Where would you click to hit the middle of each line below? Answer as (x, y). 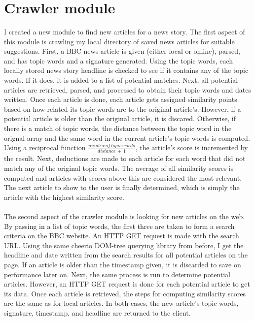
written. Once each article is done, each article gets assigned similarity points (121, 99)
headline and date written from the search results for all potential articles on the (126, 255)
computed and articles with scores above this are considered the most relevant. (123, 177)
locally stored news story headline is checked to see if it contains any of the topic (126, 70)
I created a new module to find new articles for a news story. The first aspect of (125, 31)
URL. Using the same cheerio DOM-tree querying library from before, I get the (124, 245)
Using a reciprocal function (45, 147)
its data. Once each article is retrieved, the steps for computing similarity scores (125, 293)
